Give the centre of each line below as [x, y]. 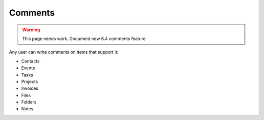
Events [28, 68]
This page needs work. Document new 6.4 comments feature [84, 39]
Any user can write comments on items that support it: [64, 52]
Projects [30, 81]
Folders [29, 102]
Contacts [31, 61]
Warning [31, 30]
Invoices [30, 88]
